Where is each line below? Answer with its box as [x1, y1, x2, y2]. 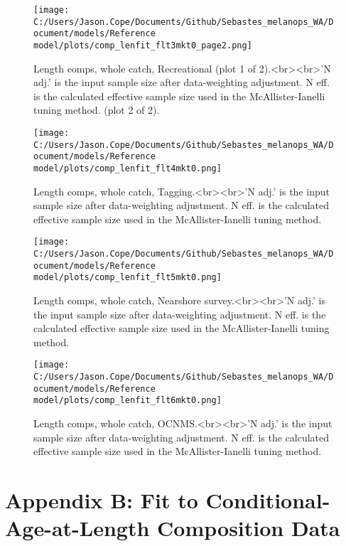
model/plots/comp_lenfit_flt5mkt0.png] [33, 272, 222, 283]
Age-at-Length [5, 513, 150, 542]
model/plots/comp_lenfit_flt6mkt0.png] [33, 395, 222, 406]
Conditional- [205, 486, 330, 514]
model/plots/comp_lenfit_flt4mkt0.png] [33, 163, 222, 173]
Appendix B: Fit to [5, 486, 198, 514]
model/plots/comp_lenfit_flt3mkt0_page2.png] [33, 40, 252, 50]
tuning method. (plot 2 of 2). [33, 102, 160, 117]
